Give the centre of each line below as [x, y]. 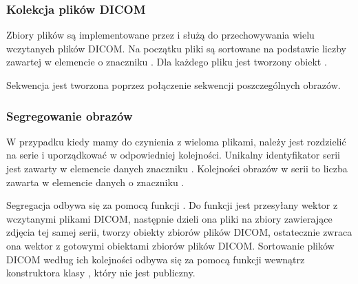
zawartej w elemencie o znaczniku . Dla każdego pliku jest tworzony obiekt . [167, 62]
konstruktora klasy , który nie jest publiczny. [101, 273]
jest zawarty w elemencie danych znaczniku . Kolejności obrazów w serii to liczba [177, 168]
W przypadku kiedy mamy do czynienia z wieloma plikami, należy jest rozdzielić [176, 141]
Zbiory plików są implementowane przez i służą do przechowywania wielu [160, 35]
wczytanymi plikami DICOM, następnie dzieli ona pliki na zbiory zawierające [169, 218]
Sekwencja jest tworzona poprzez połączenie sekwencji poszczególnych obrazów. [173, 85]
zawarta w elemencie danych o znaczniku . [95, 182]
